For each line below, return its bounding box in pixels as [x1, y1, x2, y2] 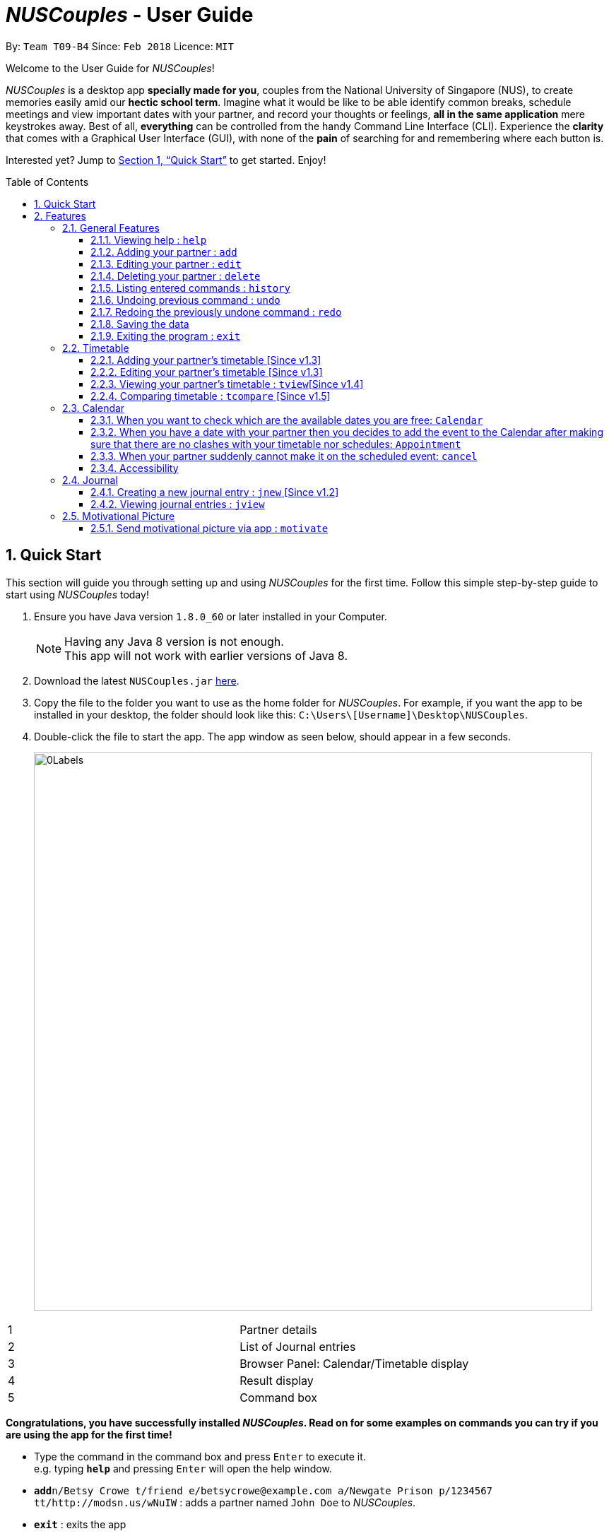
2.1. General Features [62, 221, 160, 234]
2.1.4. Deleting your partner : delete [90, 269, 261, 282]
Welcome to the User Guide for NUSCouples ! [6, 61, 215, 74]
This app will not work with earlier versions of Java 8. [64, 648, 348, 663]
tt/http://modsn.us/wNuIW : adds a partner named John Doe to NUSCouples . [34, 1496, 416, 1508]
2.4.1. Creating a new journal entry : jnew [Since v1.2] [90, 485, 339, 498]
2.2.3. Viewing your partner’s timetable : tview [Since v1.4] [90, 377, 364, 390]
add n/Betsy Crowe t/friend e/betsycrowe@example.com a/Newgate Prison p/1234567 [34, 1484, 493, 1496]
